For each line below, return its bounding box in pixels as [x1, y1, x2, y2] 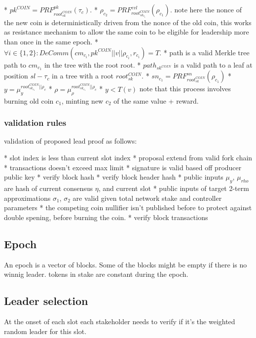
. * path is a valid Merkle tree [159, 47, 250, 57]
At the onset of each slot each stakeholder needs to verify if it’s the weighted [4, 316, 235, 326]
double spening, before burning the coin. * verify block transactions [4, 212, 208, 222]
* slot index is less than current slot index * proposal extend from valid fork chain [4, 152, 253, 163]
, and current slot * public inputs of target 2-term [98, 183, 249, 193]
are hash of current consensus [4, 183, 93, 193]
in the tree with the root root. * [44, 59, 141, 70]
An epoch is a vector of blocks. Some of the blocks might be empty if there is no [4, 259, 247, 269]
